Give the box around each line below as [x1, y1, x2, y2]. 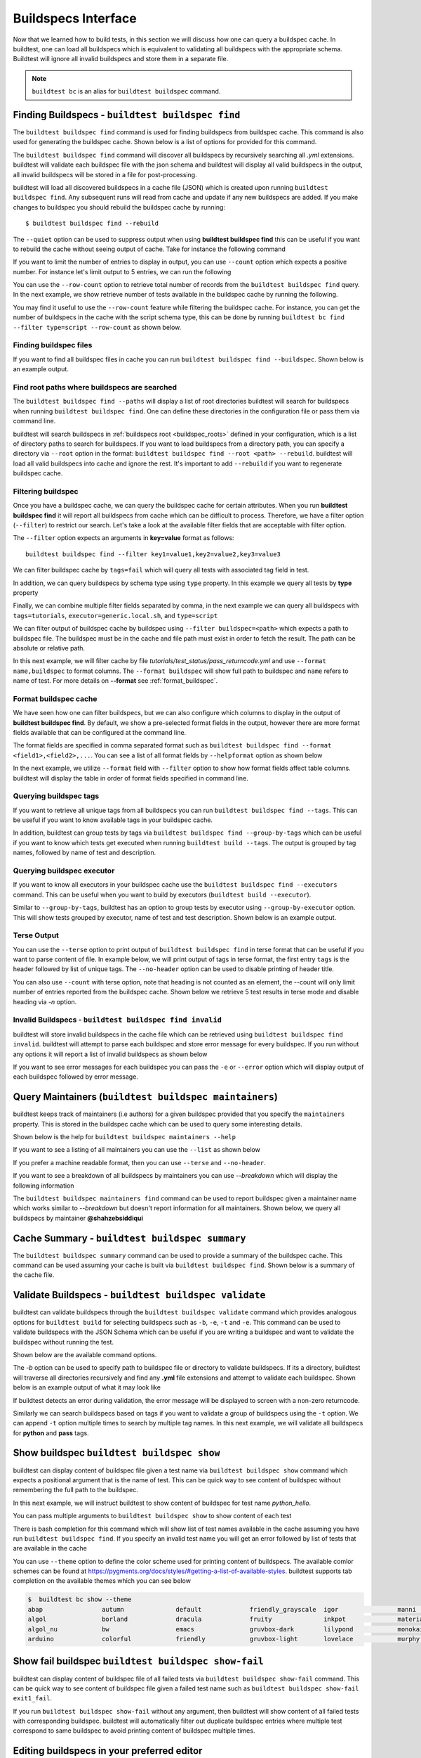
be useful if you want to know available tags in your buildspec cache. [13, 816, 213, 824]
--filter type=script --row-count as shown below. [13, 323, 182, 331]
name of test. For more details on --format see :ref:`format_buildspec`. [13, 676, 218, 685]
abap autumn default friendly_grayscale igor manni [27, 1605, 417, 1613]
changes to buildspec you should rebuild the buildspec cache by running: [13, 203, 226, 211]
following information [13, 1181, 74, 1190]
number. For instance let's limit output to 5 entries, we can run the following [13, 267, 232, 276]
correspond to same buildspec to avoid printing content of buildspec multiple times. [13, 1726, 255, 1735]
